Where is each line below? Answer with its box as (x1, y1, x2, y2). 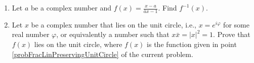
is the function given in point (147, 39, 237, 49)
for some (223, 19, 249, 29)
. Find (158, 2, 177, 12)
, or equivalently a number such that (56, 29, 170, 39)
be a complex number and (30, 2, 112, 12)
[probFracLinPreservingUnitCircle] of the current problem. (12, 48, 193, 59)
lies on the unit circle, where (34, 39, 122, 49)
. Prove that (213, 29, 250, 39)
